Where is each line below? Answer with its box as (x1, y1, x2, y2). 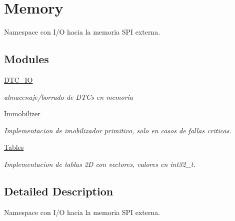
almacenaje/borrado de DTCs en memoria (4, 91, 133, 102)
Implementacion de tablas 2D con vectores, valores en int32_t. (4, 158, 195, 169)
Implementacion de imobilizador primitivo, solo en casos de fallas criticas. (4, 125, 231, 135)
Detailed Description (4, 183, 113, 198)
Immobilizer (4, 108, 40, 119)
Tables (4, 142, 24, 152)
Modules (4, 51, 49, 67)
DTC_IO (4, 74, 33, 85)
